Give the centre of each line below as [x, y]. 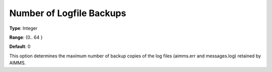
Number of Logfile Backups [68, 13]
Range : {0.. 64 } [26, 37]
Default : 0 [20, 47]
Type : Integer [23, 28]
